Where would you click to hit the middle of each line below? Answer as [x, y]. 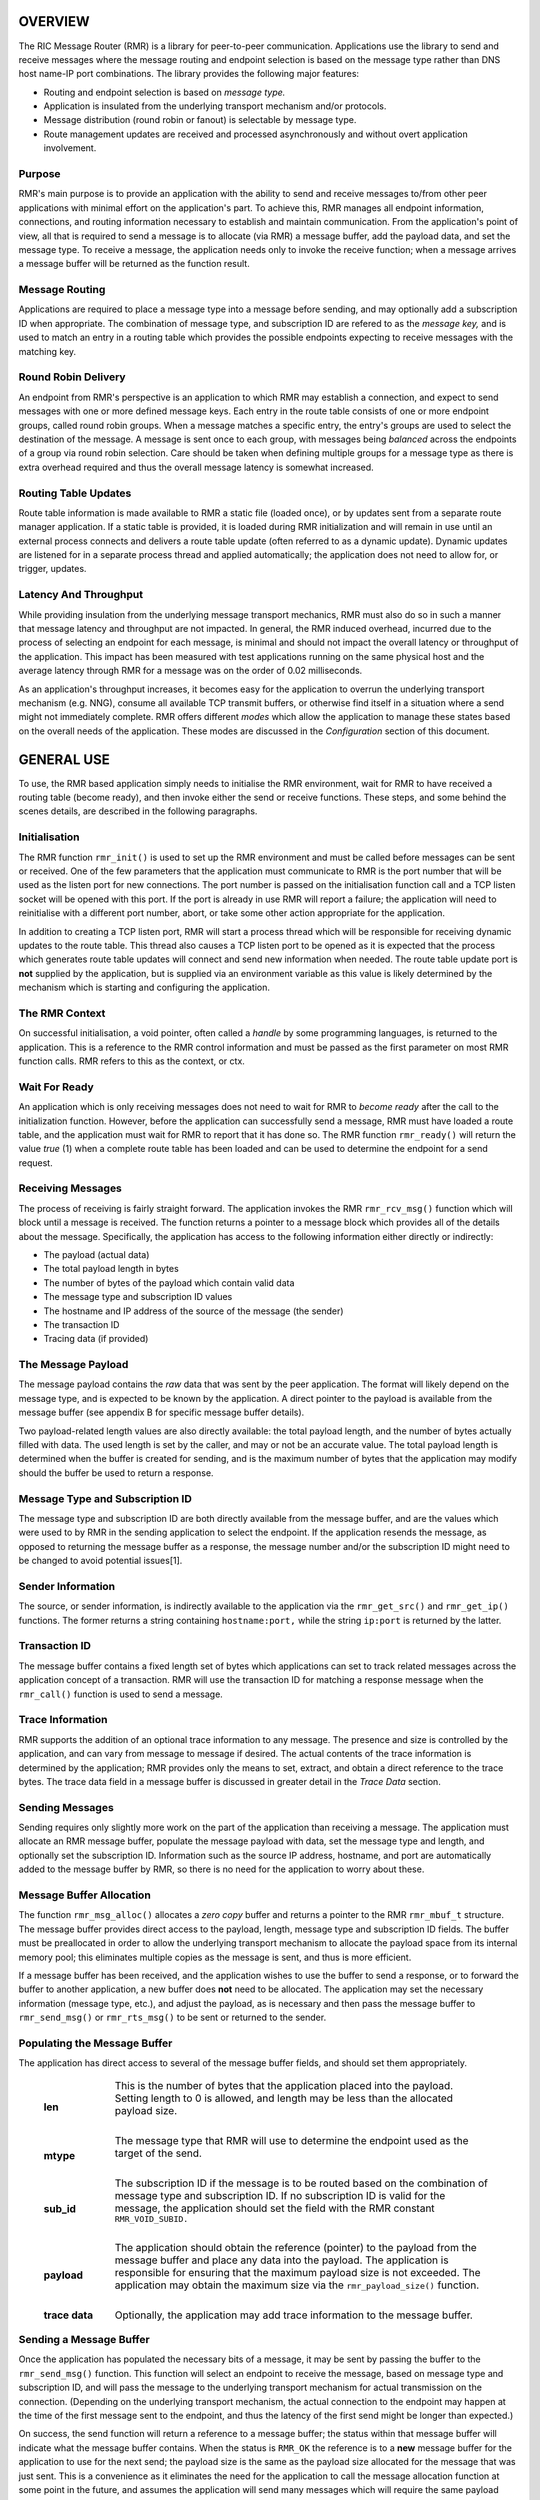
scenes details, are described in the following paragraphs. [138, 811]
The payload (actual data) [96, 1254]
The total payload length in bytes [111, 1269]
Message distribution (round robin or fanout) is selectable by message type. [200, 120]
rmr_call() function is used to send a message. [121, 1694]
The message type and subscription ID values [138, 1297]
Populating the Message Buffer [95, 2043]
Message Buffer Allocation [85, 1895]
